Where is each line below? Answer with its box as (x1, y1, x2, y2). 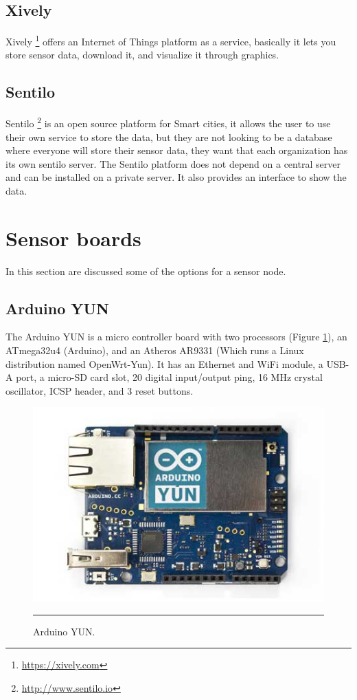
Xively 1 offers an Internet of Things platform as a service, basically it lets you (5, 32, 336, 48)
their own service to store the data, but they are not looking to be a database (5, 129, 332, 144)
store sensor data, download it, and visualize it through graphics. (5, 47, 279, 62)
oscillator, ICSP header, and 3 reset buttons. (5, 383, 194, 397)
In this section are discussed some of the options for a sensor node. (5, 263, 286, 278)
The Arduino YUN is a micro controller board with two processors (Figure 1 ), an (5, 329, 347, 344)
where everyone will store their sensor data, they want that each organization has (5, 143, 348, 157)
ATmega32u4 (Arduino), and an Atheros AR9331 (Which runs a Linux (5, 342, 304, 357)
